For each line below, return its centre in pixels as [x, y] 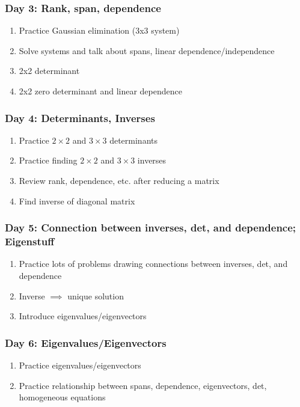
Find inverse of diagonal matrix [77, 200]
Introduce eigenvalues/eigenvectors [83, 316]
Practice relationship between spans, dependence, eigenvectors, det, [143, 385]
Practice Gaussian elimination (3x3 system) [99, 30]
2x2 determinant [49, 71]
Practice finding [48, 160]
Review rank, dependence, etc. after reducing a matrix [119, 180]
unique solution [96, 295]
